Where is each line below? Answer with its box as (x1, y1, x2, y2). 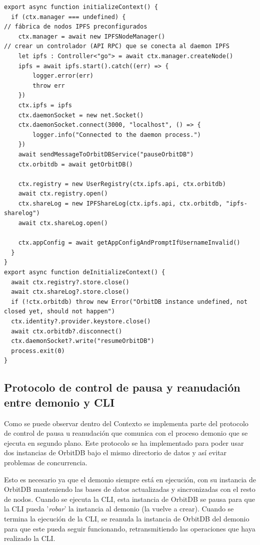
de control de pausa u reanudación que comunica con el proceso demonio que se (4, 428, 248, 438)
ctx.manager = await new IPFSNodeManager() (18, 33, 165, 40)
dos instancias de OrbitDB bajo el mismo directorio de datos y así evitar (4, 447, 227, 458)
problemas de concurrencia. (4, 457, 87, 467)
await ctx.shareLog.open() (18, 220, 108, 227)
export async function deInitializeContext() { (4, 269, 165, 276)
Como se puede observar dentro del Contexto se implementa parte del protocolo (4, 418, 248, 428)
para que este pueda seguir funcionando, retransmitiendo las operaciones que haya (4, 523, 255, 533)
